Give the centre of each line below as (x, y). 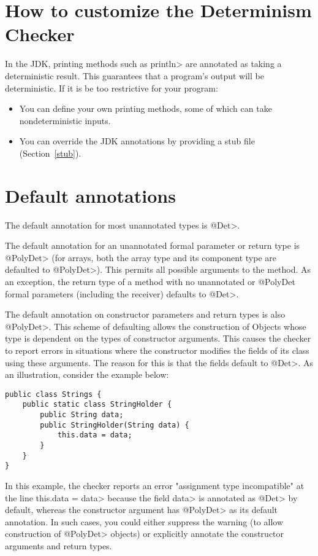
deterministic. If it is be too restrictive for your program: (112, 88)
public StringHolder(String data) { (115, 425)
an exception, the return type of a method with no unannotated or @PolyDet (150, 281)
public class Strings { (53, 394)
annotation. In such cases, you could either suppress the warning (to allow (144, 521)
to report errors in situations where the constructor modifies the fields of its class (157, 350)
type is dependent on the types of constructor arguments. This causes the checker (158, 338)
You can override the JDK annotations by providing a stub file (137, 141)
